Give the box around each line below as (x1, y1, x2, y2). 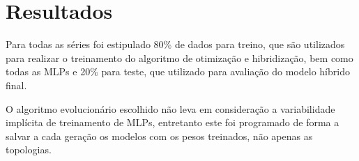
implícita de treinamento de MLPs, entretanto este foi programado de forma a (6, 115, 339, 130)
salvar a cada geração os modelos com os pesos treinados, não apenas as (6, 128, 313, 143)
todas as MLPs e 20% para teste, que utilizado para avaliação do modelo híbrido (6, 64, 350, 79)
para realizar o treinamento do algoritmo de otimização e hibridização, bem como (6, 50, 353, 65)
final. (6, 77, 27, 92)
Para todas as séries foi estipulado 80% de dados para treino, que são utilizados (6, 37, 345, 52)
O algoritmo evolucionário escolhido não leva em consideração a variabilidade (6, 101, 335, 116)
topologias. (6, 142, 52, 157)
